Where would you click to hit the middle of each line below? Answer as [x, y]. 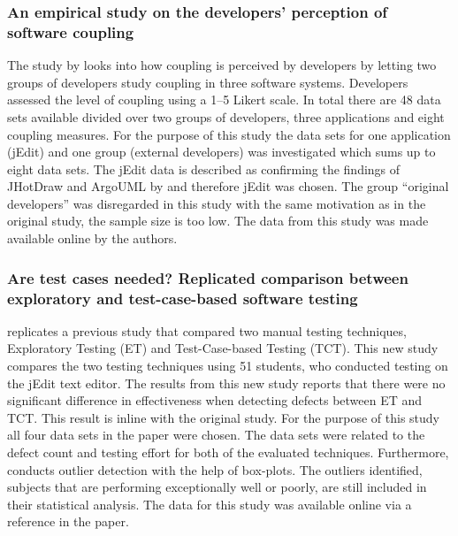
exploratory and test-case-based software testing [183, 298]
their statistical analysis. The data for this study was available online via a [210, 504]
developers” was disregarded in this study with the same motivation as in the [217, 203]
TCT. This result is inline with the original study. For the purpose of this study [223, 417]
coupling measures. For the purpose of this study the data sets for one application [229, 134]
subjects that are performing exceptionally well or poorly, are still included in [217, 487]
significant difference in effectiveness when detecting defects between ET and [215, 400]
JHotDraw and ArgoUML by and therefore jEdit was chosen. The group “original [228, 186]
